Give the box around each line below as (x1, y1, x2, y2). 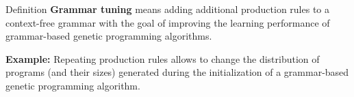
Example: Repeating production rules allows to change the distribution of (5, 51, 320, 66)
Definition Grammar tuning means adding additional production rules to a (5, 2, 329, 16)
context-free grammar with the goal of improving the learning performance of (5, 15, 330, 29)
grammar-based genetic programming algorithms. (5, 29, 212, 43)
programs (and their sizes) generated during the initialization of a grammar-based (5, 65, 349, 79)
